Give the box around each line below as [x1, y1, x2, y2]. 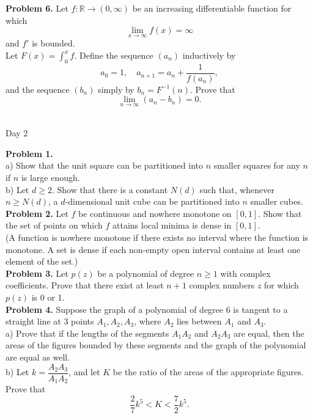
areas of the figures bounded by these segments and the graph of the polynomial [6, 339, 306, 351]
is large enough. [21, 171, 80, 184]
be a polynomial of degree [97, 266, 194, 279]
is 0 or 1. [31, 290, 65, 303]
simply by [98, 82, 134, 95]
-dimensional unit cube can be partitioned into [65, 195, 240, 208]
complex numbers [189, 279, 255, 291]
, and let [68, 365, 100, 378]
